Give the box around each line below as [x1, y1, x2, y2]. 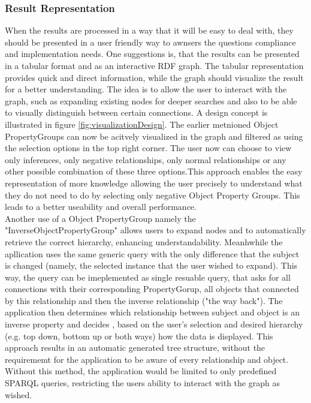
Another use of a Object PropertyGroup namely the [5, 212, 196, 224]
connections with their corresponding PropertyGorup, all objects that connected [5, 282, 299, 295]
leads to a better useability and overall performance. [5, 200, 197, 213]
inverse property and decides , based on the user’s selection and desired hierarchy [5, 318, 303, 330]
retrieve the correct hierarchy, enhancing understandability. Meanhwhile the [5, 235, 283, 248]
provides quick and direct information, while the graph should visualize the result [5, 71, 304, 83]
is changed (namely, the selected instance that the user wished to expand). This [5, 259, 298, 272]
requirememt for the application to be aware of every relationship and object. [5, 353, 289, 365]
